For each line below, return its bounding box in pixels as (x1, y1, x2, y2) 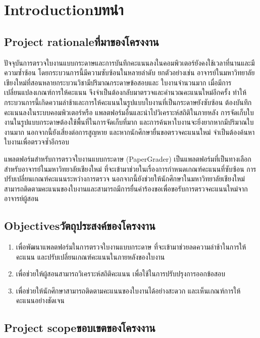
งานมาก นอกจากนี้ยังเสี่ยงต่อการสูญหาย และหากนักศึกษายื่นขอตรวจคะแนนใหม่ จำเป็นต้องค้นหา (4, 126, 255, 137)
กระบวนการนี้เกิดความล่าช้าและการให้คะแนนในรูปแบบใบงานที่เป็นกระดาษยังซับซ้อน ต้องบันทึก (4, 96, 252, 107)
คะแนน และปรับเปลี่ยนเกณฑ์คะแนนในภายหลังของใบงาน (16, 251, 165, 262)
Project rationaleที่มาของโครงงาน (4, 33, 159, 49)
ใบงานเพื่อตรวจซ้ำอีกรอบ (4, 136, 69, 147)
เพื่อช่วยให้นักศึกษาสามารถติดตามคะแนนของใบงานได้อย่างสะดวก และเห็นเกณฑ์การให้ (16, 285, 241, 296)
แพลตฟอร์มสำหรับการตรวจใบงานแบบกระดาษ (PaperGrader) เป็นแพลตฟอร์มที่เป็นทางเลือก (4, 153, 251, 164)
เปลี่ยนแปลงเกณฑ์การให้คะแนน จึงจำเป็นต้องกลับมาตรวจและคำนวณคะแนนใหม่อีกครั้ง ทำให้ (4, 87, 247, 98)
